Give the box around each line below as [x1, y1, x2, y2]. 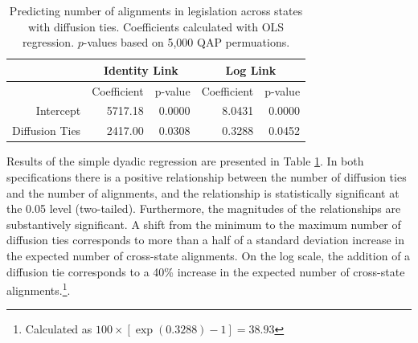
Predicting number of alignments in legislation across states [9, 2, 303, 18]
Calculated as [25, 321, 92, 337]
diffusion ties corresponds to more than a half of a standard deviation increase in [6, 231, 404, 248]
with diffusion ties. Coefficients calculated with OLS [27, 18, 285, 35]
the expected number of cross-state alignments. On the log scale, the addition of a [6, 247, 411, 263]
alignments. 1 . [6, 280, 71, 298]
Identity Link [103, 61, 178, 78]
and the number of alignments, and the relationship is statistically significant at [6, 184, 400, 201]
